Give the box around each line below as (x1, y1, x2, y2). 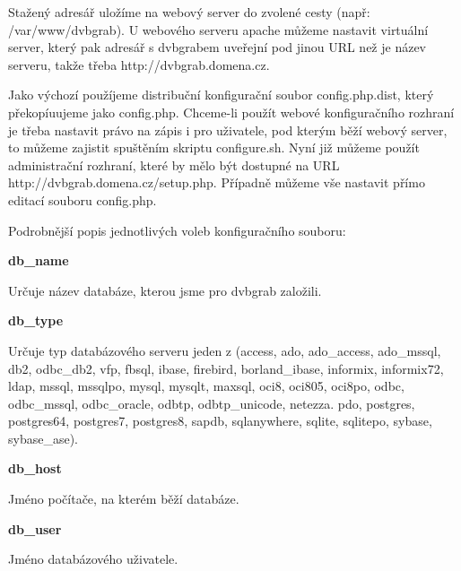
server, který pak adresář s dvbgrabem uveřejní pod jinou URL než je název (8, 38, 427, 56)
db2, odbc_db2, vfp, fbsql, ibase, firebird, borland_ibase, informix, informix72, (8, 359, 444, 377)
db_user (8, 519, 62, 538)
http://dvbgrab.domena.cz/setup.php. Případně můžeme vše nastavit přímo (8, 173, 425, 192)
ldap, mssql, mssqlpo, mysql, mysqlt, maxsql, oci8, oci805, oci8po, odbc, (8, 376, 404, 395)
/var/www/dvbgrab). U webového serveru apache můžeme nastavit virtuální (8, 20, 429, 39)
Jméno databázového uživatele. (8, 549, 178, 568)
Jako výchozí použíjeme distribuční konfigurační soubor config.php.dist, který (8, 85, 434, 104)
